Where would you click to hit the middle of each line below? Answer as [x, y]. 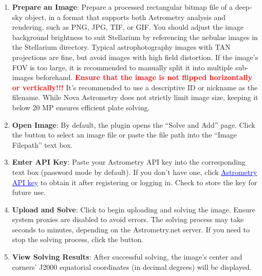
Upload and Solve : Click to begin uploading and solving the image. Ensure [134, 209]
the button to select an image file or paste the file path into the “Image [124, 135]
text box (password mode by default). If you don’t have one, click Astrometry [135, 172]
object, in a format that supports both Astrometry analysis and [125, 17]
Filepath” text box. [42, 144]
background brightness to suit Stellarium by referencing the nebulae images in [135, 37]
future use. [29, 192]
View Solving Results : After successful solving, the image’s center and [127, 257]
